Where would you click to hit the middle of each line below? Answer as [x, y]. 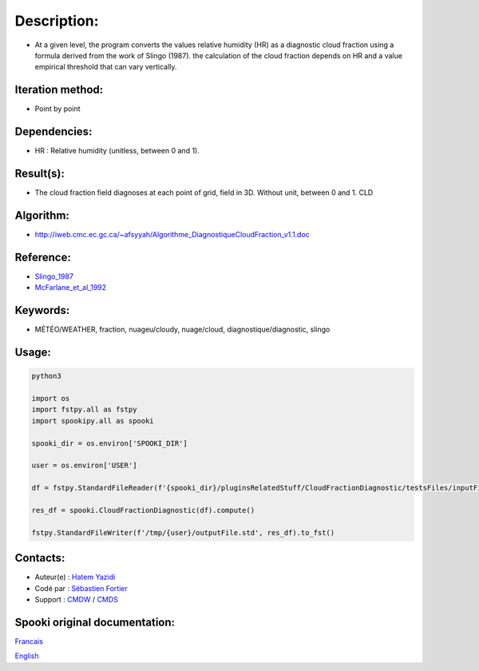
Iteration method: [59, 90]
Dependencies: [53, 132]
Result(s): [40, 173]
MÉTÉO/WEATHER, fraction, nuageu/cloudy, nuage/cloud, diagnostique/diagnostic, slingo [182, 330]
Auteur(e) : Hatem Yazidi [75, 577]
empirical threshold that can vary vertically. [106, 67]
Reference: [43, 257]
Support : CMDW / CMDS [77, 599]
